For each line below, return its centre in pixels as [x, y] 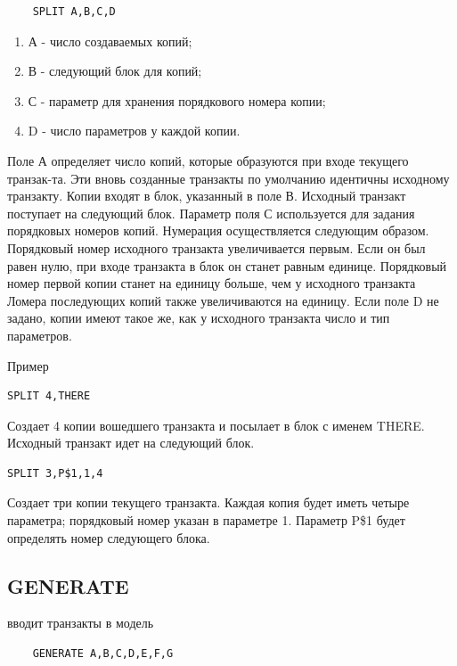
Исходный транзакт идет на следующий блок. [131, 443]
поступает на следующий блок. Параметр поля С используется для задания [211, 213]
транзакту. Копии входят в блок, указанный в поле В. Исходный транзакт [207, 196]
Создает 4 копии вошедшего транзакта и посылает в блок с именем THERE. [216, 425]
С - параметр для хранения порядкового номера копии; [177, 100]
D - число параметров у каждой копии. [134, 131]
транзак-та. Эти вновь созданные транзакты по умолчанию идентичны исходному [228, 178]
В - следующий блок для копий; [115, 71]
